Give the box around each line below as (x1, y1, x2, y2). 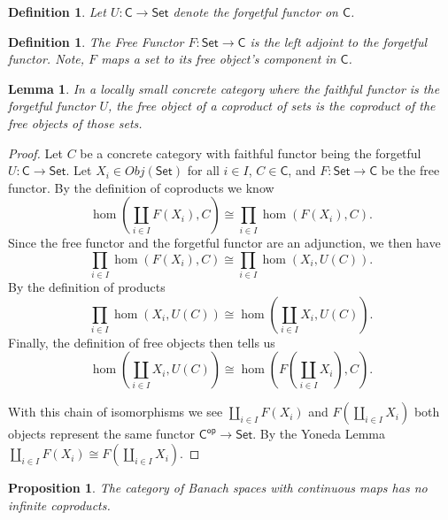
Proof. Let (8, 143, 63, 162)
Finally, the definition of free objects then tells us (8, 333, 275, 351)
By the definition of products (8, 278, 166, 296)
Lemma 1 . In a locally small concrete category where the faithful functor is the (8, 79, 440, 97)
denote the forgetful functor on (173, 3, 338, 20)
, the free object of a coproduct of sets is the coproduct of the (108, 96, 436, 115)
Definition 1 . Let (8, 3, 106, 20)
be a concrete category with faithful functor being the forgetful (80, 143, 421, 162)
